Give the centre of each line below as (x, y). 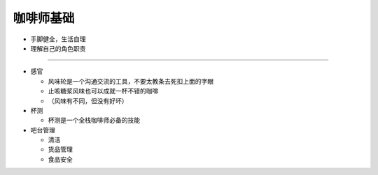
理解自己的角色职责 (58, 48)
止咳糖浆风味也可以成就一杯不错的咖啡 (103, 91)
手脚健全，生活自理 (58, 39)
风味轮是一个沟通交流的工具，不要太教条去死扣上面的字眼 (131, 81)
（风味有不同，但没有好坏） (88, 100)
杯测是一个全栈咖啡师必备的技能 (94, 120)
